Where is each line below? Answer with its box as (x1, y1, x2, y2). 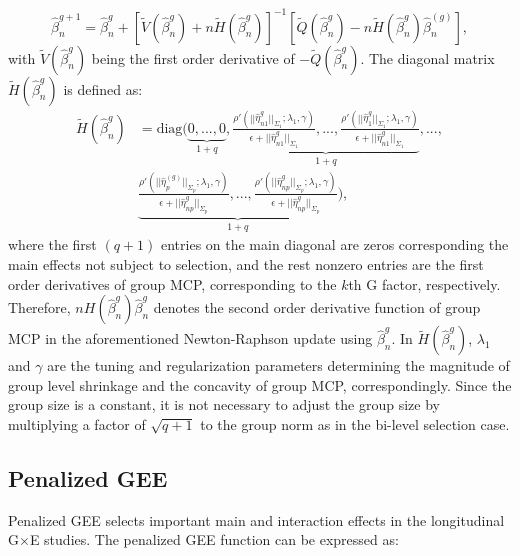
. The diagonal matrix (360, 47, 495, 68)
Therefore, (8, 297, 71, 318)
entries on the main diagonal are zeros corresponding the (160, 234, 509, 255)
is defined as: (63, 78, 143, 99)
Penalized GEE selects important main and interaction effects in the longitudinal (8, 509, 505, 530)
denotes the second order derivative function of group (153, 297, 481, 318)
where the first (8, 234, 97, 255)
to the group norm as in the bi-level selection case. (200, 413, 510, 434)
